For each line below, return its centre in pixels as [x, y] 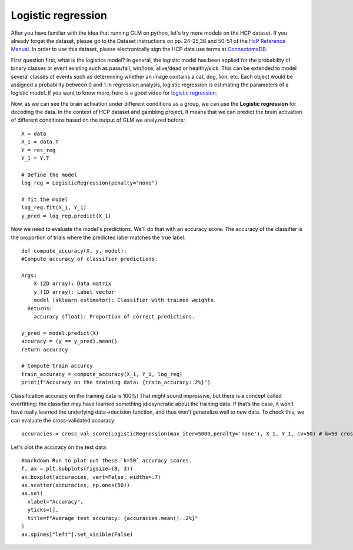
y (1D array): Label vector [74, 292]
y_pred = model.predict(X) [60, 333]
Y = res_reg [39, 150]
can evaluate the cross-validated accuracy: [63, 420]
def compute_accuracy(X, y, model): [74, 251]
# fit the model [45, 199]
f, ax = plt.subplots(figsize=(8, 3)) [77, 469]
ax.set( [32, 493]
